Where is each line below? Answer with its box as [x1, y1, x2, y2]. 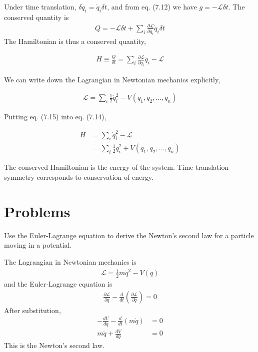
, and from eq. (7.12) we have [107, 1, 197, 11]
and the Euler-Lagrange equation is [4, 279, 112, 289]
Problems [4, 201, 70, 221]
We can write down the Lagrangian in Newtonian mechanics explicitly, [4, 74, 220, 84]
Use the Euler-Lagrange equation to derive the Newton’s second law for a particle [4, 230, 254, 240]
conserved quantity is [4, 11, 69, 22]
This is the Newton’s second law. [4, 340, 104, 351]
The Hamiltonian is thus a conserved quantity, [4, 36, 146, 46]
